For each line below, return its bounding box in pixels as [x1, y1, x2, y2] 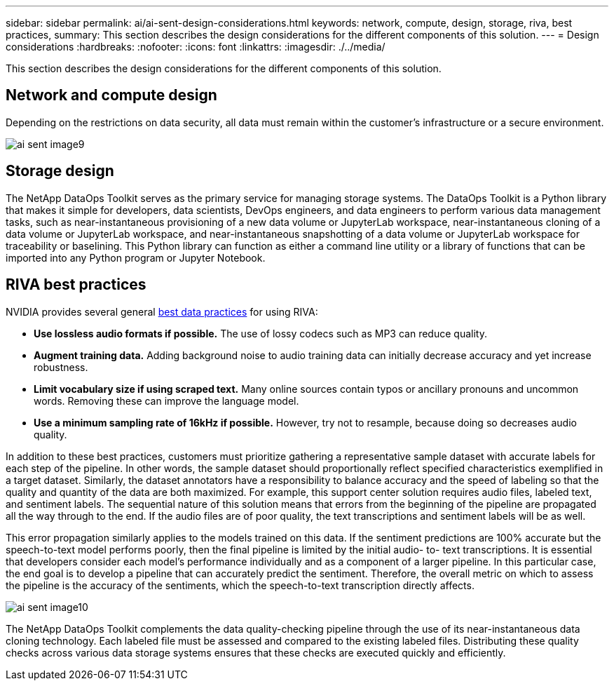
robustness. [34, 361, 88, 373]
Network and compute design [6, 86, 217, 105]
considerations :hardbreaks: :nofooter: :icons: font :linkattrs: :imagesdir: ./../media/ [6, 41, 386, 53]
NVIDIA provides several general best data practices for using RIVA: [6, 305, 318, 318]
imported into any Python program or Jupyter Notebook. [6, 251, 266, 264]
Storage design [6, 162, 114, 180]
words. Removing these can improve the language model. [34, 394, 299, 407]
